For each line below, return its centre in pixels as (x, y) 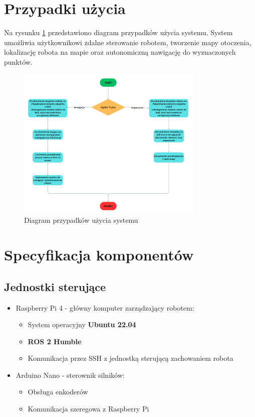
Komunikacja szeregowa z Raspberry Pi (88, 409)
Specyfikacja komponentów (99, 255)
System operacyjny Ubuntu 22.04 (82, 324)
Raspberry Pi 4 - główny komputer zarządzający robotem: (105, 307)
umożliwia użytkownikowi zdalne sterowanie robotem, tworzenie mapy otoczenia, (128, 42)
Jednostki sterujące (55, 286)
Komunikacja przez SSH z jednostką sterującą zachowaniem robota (131, 358)
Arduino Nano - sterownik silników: (70, 375)
